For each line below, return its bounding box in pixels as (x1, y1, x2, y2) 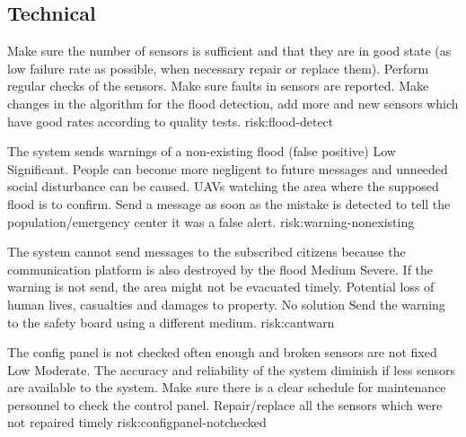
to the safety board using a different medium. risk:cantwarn (7, 312, 335, 331)
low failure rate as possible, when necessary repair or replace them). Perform (7, 58, 429, 77)
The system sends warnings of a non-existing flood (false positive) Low (7, 142, 396, 161)
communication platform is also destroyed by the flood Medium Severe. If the (7, 259, 434, 278)
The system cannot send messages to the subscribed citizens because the (7, 242, 406, 261)
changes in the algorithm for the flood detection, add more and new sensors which (7, 93, 459, 112)
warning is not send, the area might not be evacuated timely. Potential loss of (7, 277, 435, 296)
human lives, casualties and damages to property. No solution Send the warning (7, 294, 445, 313)
